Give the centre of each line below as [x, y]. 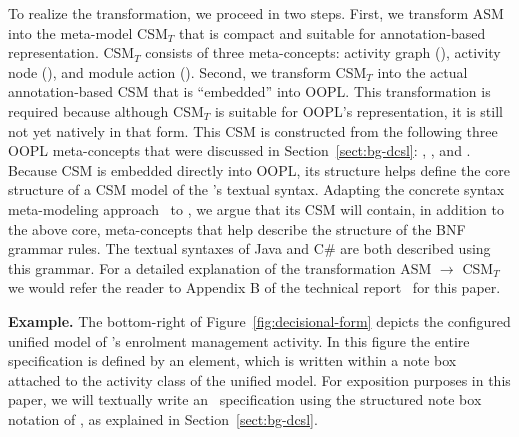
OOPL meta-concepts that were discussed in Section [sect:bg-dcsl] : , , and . [239, 150]
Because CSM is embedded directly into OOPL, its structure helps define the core [259, 169]
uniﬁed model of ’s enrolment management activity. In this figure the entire [239, 340]
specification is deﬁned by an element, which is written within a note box [232, 360]
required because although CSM [106, 110]
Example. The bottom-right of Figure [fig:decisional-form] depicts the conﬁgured [259, 320]
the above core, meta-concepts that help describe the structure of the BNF [237, 228]
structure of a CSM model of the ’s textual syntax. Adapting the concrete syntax [256, 189]
